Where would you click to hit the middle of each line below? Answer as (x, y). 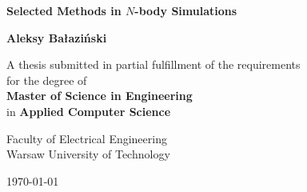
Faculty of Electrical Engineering (87, 138)
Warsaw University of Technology (88, 154)
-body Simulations (186, 10)
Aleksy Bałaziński (57, 37)
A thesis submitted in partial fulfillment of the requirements (153, 64)
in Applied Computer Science (89, 111)
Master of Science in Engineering (100, 96)
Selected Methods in (64, 10)
